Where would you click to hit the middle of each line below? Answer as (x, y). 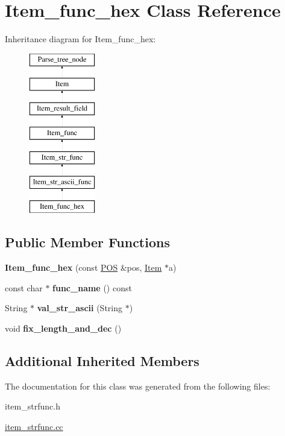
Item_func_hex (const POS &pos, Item (83, 267)
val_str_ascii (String (80, 308)
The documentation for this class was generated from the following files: (138, 386)
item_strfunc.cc (34, 426)
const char (24, 287)
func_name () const (92, 287)
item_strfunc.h (33, 406)
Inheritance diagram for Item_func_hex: (80, 39)
